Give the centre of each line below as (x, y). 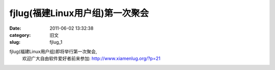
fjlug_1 (56, 42)
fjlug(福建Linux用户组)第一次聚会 (79, 13)
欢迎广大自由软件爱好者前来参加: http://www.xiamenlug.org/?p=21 (91, 58)
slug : (15, 42)
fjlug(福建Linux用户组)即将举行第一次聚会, (53, 51)
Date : (15, 28)
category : (20, 35)
